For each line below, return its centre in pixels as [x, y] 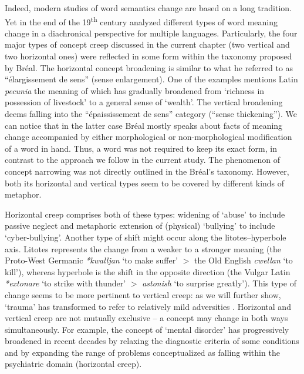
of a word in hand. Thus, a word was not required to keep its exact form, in [141, 148]
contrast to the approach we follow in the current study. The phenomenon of [142, 160]
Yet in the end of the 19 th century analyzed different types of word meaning [141, 21]
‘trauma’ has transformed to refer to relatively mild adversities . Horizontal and [148, 306]
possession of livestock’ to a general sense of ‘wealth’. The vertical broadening [144, 102]
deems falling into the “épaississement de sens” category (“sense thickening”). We [151, 113]
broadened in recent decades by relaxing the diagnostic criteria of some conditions [152, 341]
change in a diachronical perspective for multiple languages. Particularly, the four [151, 33]
